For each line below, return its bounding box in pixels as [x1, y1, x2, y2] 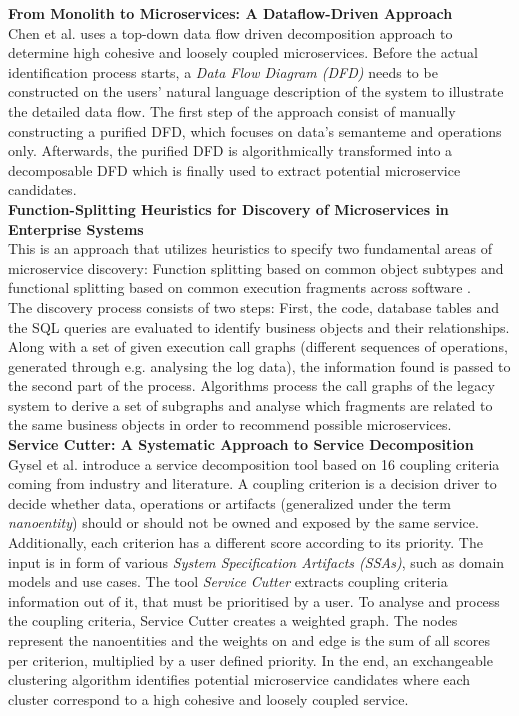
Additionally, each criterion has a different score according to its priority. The [8, 532, 483, 553]
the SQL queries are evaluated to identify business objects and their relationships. [8, 316, 510, 337]
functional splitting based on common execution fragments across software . [8, 277, 471, 298]
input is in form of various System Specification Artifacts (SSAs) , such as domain [8, 551, 505, 572]
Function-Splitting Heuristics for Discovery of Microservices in [8, 198, 449, 219]
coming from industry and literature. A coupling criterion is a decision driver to [8, 473, 497, 494]
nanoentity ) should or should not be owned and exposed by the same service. [8, 512, 479, 533]
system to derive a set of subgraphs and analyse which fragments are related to [8, 394, 493, 415]
